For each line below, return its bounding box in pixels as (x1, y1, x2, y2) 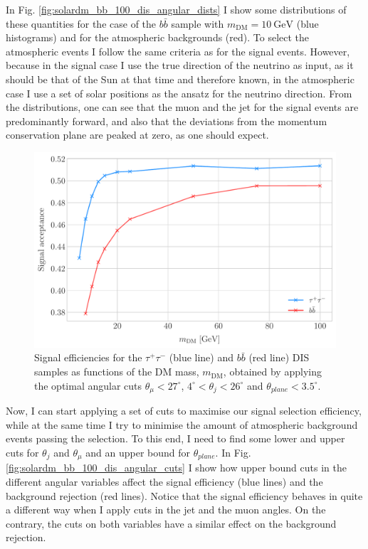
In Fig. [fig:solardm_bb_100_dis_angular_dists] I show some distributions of (6, 2, 347, 16)
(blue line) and (169, 350, 234, 365)
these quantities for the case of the (6, 16, 157, 31)
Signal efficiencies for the (34, 350, 142, 365)
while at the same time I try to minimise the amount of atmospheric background (6, 417, 358, 432)
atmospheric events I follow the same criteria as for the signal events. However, (6, 43, 350, 58)
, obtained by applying (223, 364, 322, 379)
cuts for (6, 444, 39, 459)
